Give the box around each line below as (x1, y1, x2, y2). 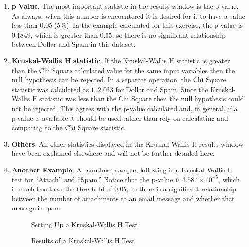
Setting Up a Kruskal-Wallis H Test (31, 219, 138, 229)
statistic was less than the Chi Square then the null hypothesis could (39, 94, 244, 104)
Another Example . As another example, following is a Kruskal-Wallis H (11, 164, 233, 174)
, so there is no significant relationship (112, 29, 226, 39)
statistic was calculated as (11, 84, 89, 94)
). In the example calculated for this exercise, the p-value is (66, 20, 243, 30)
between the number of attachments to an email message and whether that (11, 193, 235, 203)
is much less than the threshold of (11, 184, 112, 194)
